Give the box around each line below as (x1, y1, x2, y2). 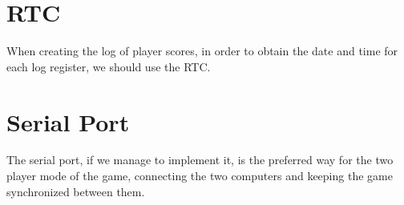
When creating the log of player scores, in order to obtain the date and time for (6, 42, 398, 59)
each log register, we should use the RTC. (6, 58, 211, 74)
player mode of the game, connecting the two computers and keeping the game (6, 167, 393, 184)
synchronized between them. (6, 183, 145, 199)
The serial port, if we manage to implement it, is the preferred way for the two (6, 151, 394, 168)
